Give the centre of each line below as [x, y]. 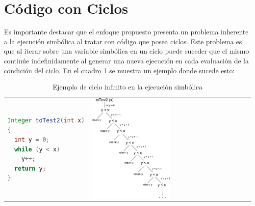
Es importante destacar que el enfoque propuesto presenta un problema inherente [126, 32]
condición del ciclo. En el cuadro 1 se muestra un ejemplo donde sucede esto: [119, 70]
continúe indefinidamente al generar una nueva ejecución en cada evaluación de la [127, 60]
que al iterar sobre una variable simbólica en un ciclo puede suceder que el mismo [127, 51]
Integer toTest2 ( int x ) [46, 120]
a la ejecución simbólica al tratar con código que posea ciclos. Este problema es [123, 41]
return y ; [30, 168]
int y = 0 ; [32, 139]
